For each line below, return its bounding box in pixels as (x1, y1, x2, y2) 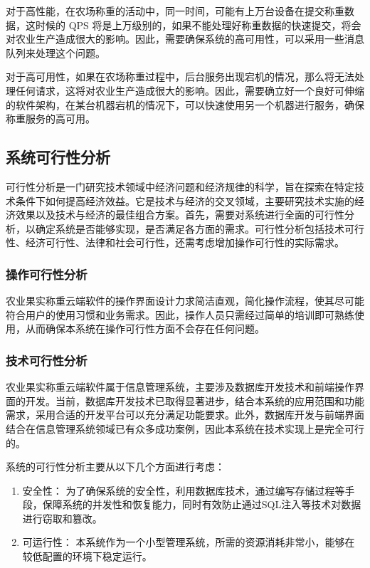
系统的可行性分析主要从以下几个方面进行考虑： (6, 459, 225, 474)
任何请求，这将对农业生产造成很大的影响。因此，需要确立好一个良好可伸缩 (15, 83, 364, 98)
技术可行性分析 (6, 351, 88, 369)
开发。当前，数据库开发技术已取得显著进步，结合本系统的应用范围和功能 (25, 393, 364, 408)
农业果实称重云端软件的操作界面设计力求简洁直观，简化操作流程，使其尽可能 (6, 293, 364, 308)
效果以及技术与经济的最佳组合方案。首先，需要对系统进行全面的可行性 (15, 207, 344, 222)
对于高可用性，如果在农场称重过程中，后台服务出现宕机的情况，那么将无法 (6, 69, 354, 84)
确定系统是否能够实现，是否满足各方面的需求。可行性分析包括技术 (35, 221, 344, 236)
